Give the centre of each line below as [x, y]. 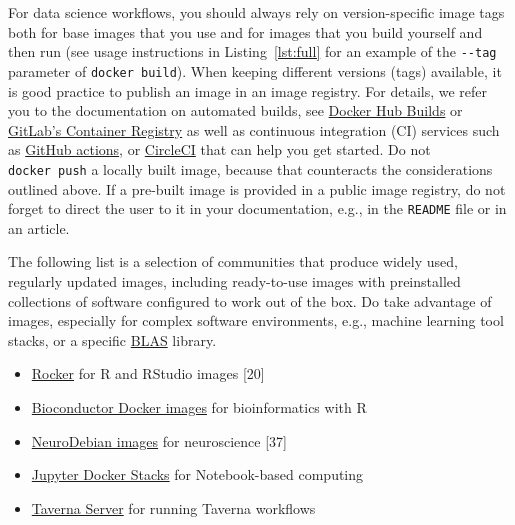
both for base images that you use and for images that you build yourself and [245, 31]
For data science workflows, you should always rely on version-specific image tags [256, 12]
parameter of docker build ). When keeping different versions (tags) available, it [255, 70]
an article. [39, 227]
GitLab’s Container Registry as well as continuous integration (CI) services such [254, 129]
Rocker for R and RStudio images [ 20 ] [148, 373]
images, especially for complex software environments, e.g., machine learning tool [256, 320]
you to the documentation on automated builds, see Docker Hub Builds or [235, 110]
